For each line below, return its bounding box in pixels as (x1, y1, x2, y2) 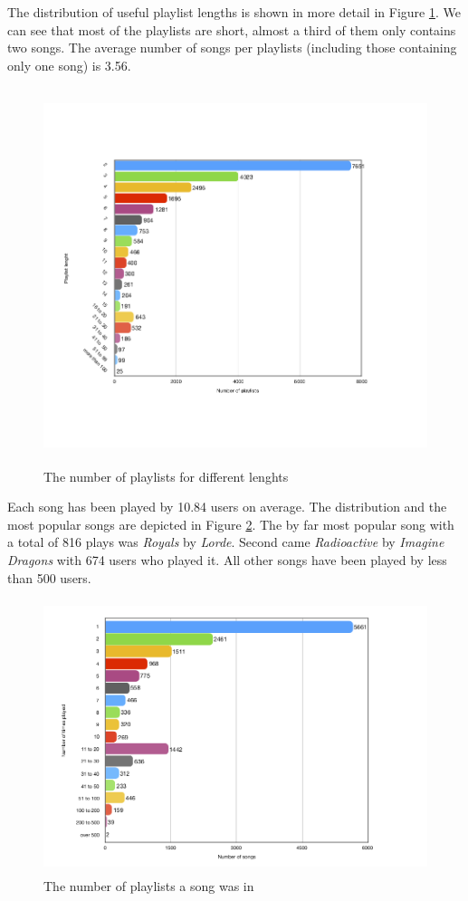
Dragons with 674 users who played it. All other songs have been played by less (7, 551, 447, 570)
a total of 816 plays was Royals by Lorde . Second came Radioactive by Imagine (7, 532, 444, 551)
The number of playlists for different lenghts (43, 466, 289, 485)
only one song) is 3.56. (7, 55, 131, 74)
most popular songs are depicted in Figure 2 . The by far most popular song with (7, 514, 454, 533)
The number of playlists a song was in (43, 877, 254, 896)
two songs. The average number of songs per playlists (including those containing (7, 38, 457, 57)
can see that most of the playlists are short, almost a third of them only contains (7, 20, 456, 39)
